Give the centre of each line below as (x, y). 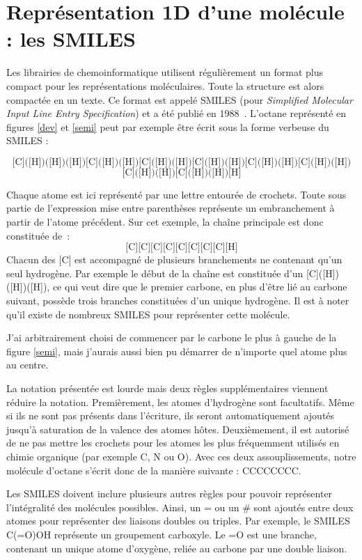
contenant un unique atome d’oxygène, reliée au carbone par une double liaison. (177, 548)
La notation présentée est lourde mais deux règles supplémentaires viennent (167, 388)
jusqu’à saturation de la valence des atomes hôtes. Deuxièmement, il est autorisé (178, 429)
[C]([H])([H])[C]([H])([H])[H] (182, 172)
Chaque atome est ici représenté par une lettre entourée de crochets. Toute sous (176, 194)
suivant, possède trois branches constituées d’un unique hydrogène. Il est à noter (178, 301)
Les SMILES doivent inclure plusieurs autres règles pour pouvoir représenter (170, 493)
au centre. (27, 365)
